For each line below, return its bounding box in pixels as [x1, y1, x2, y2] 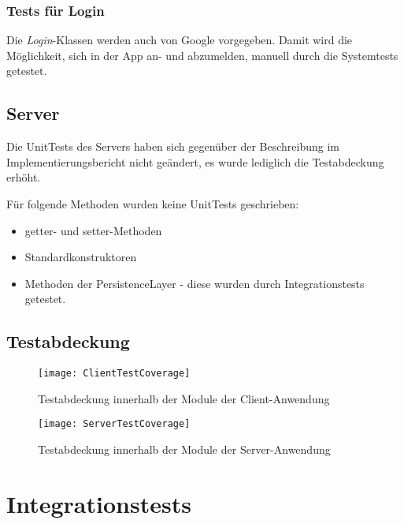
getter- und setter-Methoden [24, 222, 162, 238]
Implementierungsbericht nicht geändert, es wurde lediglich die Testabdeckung [6, 153, 384, 170]
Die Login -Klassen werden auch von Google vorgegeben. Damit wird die [6, 32, 353, 48]
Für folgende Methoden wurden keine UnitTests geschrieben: [6, 195, 299, 211]
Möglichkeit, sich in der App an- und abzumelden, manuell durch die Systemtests [6, 47, 398, 63]
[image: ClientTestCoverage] [38, 368, 191, 380]
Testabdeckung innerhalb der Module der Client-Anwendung [38, 390, 330, 406]
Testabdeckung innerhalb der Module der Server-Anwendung [38, 441, 331, 458]
